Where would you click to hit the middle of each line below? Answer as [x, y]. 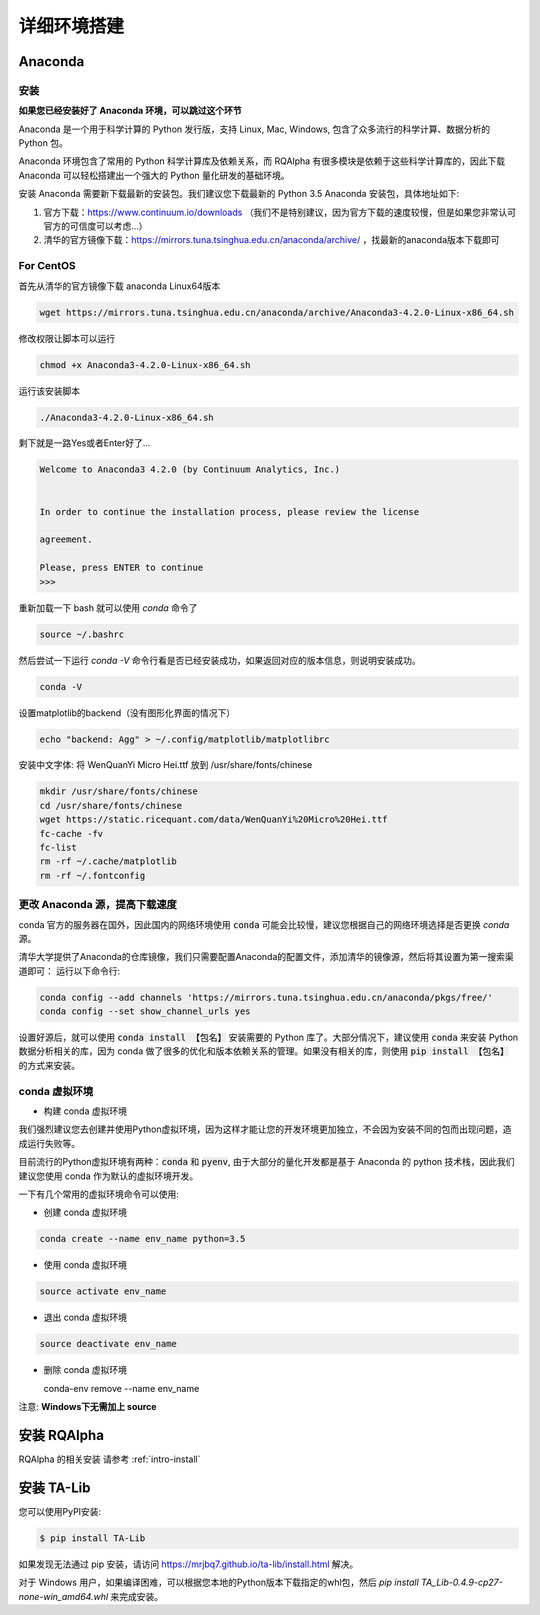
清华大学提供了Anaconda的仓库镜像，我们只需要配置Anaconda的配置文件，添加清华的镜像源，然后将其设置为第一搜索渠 [266, 957]
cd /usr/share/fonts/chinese [111, 805]
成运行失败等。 [49, 1143]
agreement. [66, 539]
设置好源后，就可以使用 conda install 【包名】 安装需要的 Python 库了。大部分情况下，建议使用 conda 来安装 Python [268, 1037]
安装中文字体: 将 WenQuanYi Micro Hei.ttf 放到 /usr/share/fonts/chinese [165, 765]
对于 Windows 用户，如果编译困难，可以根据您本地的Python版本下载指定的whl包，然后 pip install [218, 1582]
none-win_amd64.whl [63, 1596]
